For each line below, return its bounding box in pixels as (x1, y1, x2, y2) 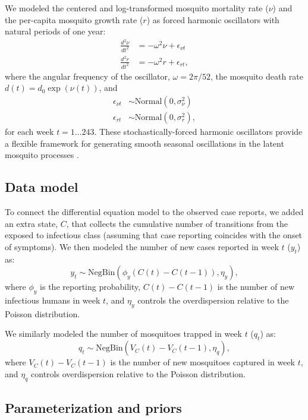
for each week (5, 125, 54, 137)
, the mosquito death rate (210, 70, 303, 82)
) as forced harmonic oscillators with (146, 13, 279, 26)
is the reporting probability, (40, 280, 141, 293)
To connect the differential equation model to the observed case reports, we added (5, 205, 304, 217)
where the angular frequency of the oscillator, (5, 70, 170, 82)
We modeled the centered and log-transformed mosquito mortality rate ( (5, 2, 269, 14)
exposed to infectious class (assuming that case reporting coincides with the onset (5, 229, 303, 241)
